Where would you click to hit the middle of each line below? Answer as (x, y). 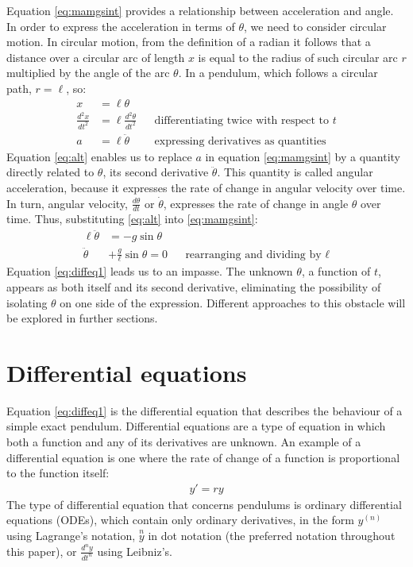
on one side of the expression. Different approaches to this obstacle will (233, 302)
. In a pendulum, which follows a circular (278, 73)
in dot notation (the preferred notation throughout (272, 536)
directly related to (50, 172)
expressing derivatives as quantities (240, 141)
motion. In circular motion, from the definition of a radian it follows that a (189, 42)
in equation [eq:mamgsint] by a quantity (303, 156)
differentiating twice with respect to (242, 120)
